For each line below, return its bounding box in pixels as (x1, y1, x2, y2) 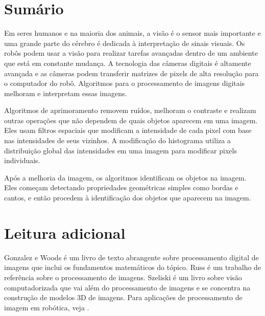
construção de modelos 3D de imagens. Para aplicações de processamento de (4, 292, 243, 303)
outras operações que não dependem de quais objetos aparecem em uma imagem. (4, 115, 258, 125)
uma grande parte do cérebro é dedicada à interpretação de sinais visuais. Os (4, 37, 245, 48)
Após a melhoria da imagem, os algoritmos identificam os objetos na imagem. (4, 172, 247, 183)
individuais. (4, 155, 40, 166)
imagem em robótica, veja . (4, 302, 89, 312)
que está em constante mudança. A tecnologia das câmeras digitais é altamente (4, 57, 251, 68)
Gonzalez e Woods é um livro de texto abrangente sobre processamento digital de (4, 252, 259, 262)
